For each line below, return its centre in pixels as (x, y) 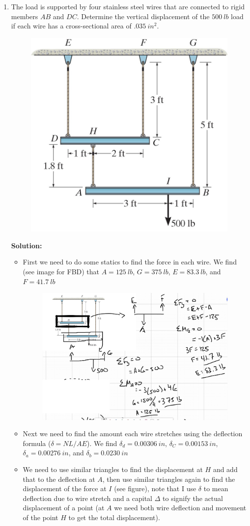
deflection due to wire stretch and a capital (88, 498)
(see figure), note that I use (155, 488)
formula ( (37, 443)
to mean (216, 488)
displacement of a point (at (64, 508)
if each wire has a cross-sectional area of (71, 26)
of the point (41, 517)
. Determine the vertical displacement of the (143, 16)
